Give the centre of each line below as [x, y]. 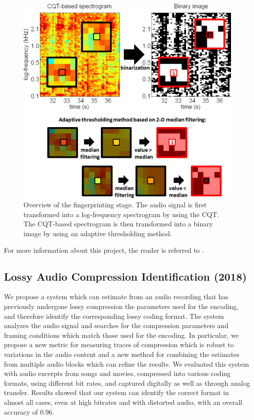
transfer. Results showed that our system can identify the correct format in [116, 392]
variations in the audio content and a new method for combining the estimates [122, 354]
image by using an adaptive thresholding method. [98, 233]
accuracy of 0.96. [29, 411]
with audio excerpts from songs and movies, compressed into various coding [117, 373]
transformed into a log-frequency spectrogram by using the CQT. [121, 214]
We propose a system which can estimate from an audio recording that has [116, 297]
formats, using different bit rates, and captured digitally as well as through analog [127, 383]
